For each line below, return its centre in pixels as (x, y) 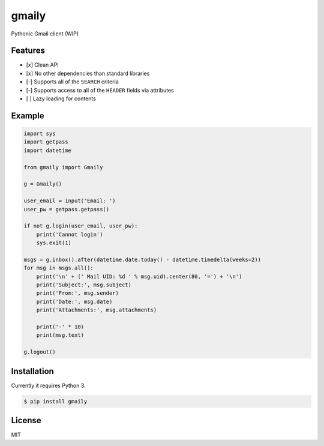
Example (28, 116)
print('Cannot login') (70, 234)
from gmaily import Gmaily (63, 167)
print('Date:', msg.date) (74, 301)
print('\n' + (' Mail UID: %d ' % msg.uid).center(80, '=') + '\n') (139, 276)
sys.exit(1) (54, 243)
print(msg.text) (60, 335)
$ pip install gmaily (55, 401)
